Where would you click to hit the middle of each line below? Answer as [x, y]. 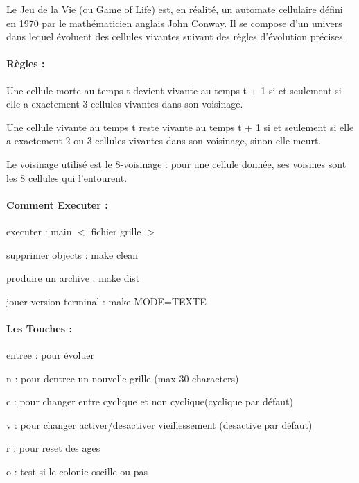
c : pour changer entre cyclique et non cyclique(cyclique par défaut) [150, 401]
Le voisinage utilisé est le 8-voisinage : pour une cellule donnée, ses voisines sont [176, 163]
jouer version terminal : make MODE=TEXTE [106, 301]
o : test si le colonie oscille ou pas [77, 472]
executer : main [39, 231]
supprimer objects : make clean [72, 254]
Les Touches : [39, 328]
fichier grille [116, 231]
